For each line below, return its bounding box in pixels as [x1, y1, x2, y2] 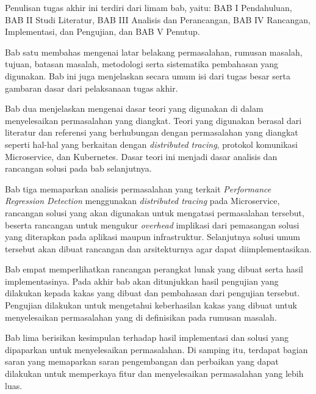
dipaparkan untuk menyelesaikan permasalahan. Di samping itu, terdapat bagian [5, 343, 308, 356]
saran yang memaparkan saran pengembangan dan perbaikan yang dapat [5, 355, 279, 368]
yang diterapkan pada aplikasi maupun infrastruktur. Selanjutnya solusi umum [5, 230, 300, 243]
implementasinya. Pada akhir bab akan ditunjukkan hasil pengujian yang [5, 274, 279, 287]
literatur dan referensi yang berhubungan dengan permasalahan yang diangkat [5, 126, 298, 139]
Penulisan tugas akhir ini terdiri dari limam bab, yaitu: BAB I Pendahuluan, [5, 1, 292, 13]
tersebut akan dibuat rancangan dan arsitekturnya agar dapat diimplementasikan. [5, 242, 312, 255]
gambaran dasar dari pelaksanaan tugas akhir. [5, 81, 178, 94]
